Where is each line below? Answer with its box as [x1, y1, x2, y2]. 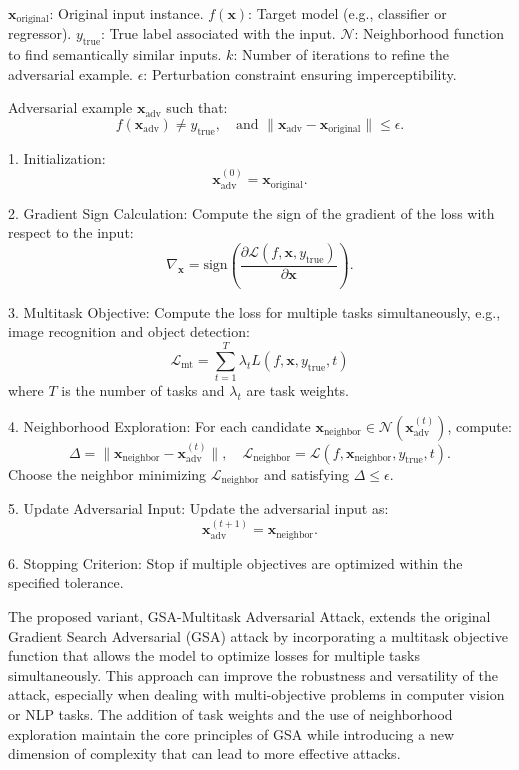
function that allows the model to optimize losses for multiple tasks [8, 645, 420, 666]
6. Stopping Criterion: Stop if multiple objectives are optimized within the [8, 552, 463, 573]
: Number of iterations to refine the [233, 44, 450, 65]
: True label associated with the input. [101, 23, 336, 44]
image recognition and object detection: [8, 321, 250, 342]
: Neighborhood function [354, 23, 504, 44]
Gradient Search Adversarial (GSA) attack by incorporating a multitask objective [8, 625, 508, 646]
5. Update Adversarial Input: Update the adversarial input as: [8, 497, 389, 518]
